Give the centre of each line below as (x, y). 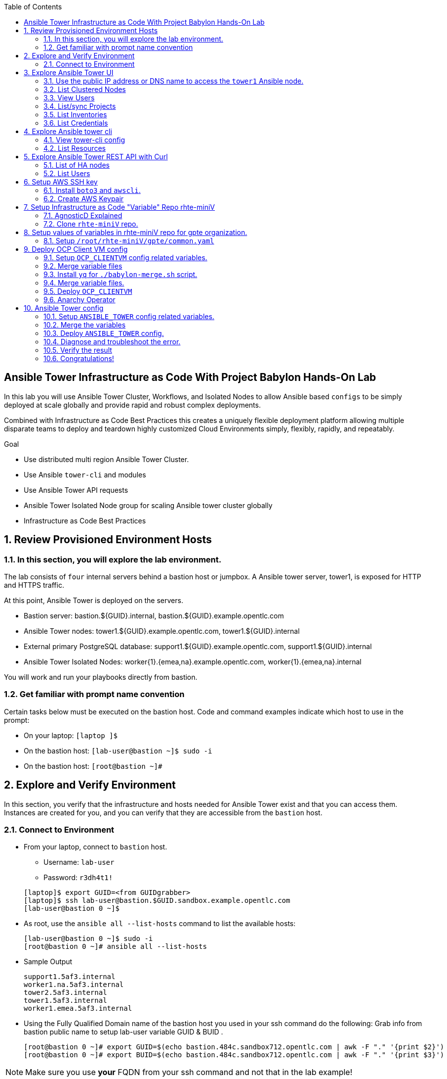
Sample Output (48, 962)
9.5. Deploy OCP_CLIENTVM (88, 291)
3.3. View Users (69, 98)
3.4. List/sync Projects (80, 106)
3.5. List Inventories (75, 115)
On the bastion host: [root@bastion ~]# (93, 766)
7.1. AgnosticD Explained (83, 215)
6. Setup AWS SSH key (61, 182)
